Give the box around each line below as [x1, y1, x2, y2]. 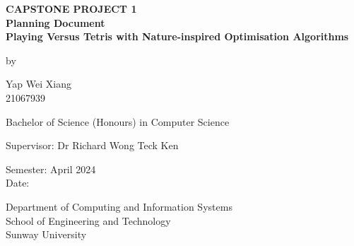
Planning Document [6, 15, 105, 30]
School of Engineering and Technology [6, 213, 171, 228]
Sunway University [6, 227, 87, 242]
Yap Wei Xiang [6, 76, 71, 91]
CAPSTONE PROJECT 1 [6, 1, 137, 16]
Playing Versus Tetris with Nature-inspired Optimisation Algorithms [6, 29, 349, 44]
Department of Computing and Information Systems [6, 199, 232, 213]
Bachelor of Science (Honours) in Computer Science [6, 114, 230, 129]
